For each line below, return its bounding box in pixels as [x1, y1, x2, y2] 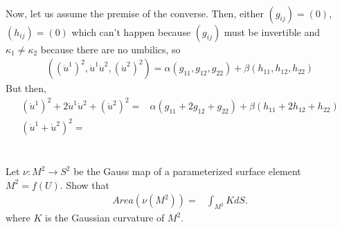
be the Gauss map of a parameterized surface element [73, 164, 301, 179]
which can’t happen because [71, 24, 191, 39]
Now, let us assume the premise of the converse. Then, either [6, 6, 264, 20]
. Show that [60, 177, 110, 192]
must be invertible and [224, 24, 321, 39]
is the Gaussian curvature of [45, 210, 165, 225]
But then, [6, 81, 46, 96]
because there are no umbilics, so [40, 42, 181, 56]
